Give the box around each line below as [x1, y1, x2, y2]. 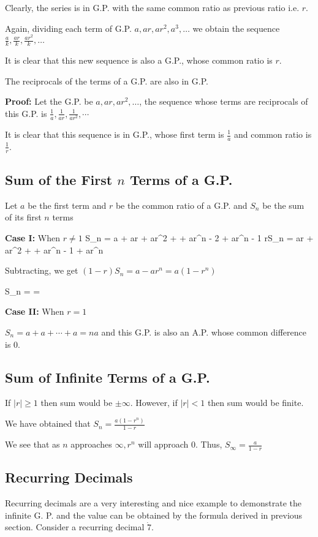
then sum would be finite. [207, 396, 304, 409]
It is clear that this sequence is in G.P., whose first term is [5, 128, 224, 140]
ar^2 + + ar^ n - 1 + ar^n [5, 243, 104, 256]
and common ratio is [234, 128, 312, 140]
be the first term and [28, 198, 107, 211]
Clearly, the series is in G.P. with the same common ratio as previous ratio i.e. [5, 1, 300, 13]
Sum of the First [5, 170, 113, 189]
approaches [70, 438, 112, 451]
